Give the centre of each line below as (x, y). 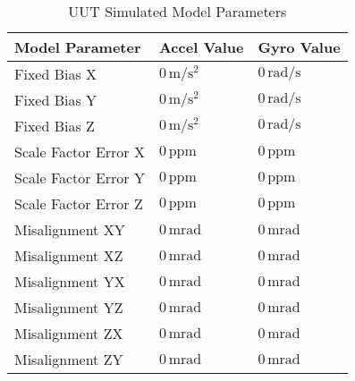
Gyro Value (299, 47)
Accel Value (201, 47)
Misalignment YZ (69, 307)
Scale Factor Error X (80, 152)
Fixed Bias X (56, 74)
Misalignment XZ (69, 255)
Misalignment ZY (69, 359)
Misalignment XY (70, 229)
